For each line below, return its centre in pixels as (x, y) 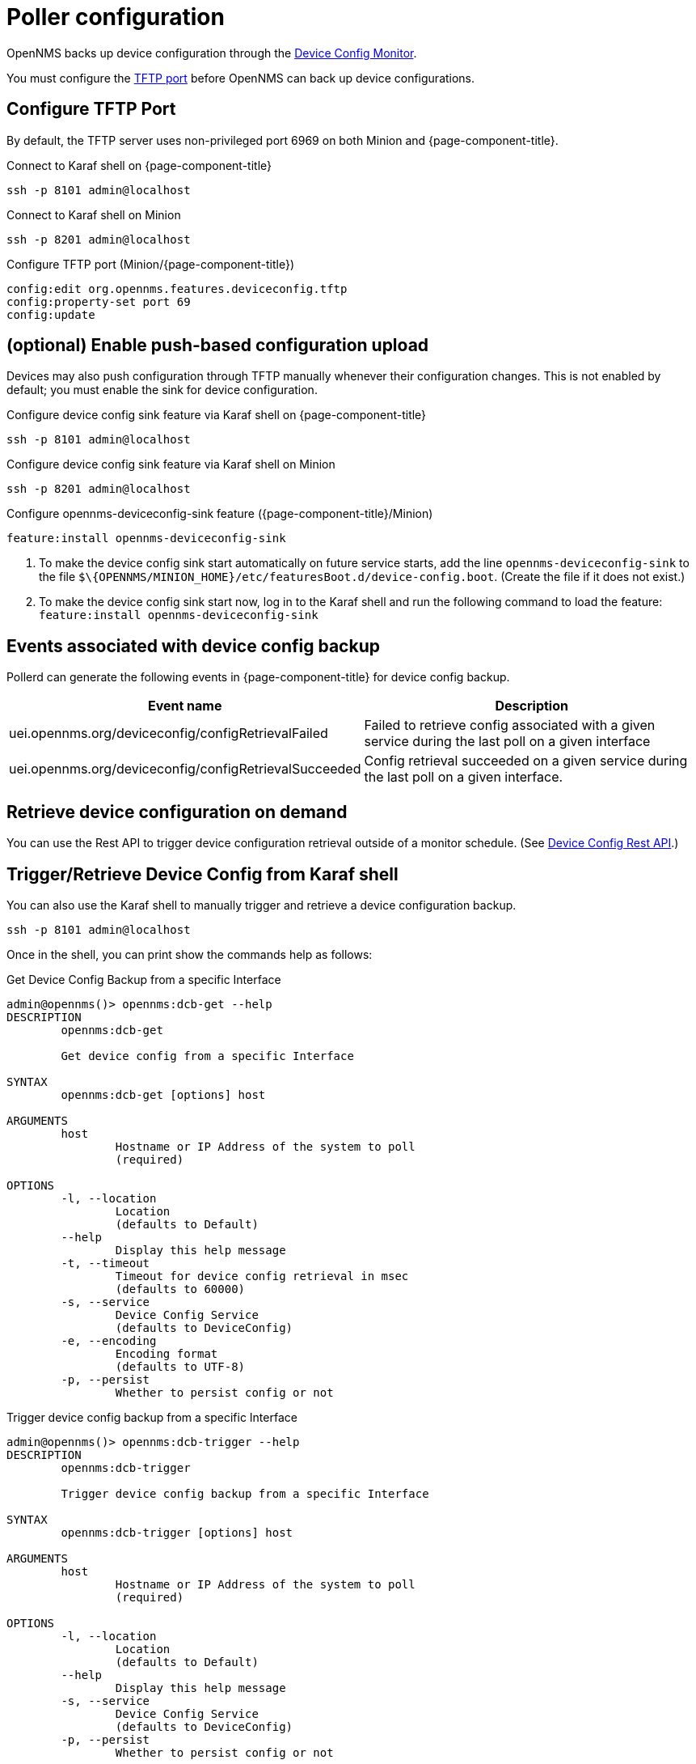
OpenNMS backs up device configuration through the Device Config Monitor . (212, 53)
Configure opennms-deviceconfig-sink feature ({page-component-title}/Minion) (220, 514)
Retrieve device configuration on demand (177, 812)
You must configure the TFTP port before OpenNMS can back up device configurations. (241, 78)
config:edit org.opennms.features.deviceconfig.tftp (177, 288)
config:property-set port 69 (99, 301)
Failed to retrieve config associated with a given (510, 725)
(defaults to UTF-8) (180, 1366)
